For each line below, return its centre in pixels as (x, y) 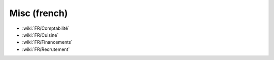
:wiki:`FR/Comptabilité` (46, 28)
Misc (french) (39, 13)
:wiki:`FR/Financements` (47, 42)
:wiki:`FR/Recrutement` (46, 49)
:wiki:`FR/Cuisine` (40, 35)
